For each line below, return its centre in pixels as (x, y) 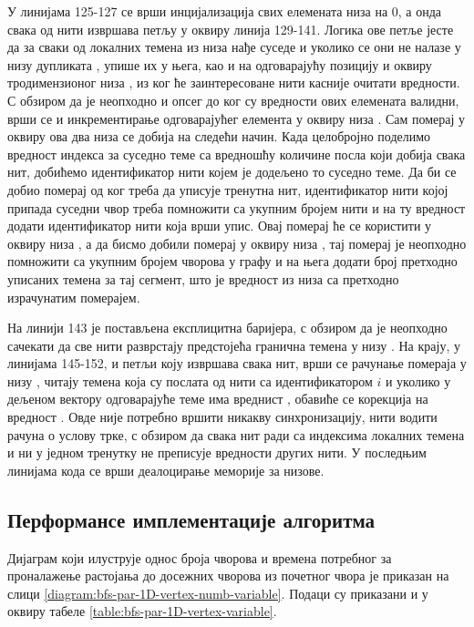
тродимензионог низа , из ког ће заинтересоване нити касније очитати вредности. (234, 82)
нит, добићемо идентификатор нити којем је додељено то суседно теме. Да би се (232, 172)
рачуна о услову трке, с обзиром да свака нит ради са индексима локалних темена (236, 434)
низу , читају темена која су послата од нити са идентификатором (190, 380)
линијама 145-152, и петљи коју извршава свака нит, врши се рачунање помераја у (237, 363)
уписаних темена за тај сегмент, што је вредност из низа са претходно (203, 278)
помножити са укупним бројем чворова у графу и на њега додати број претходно (232, 261)
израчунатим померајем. (74, 297)
